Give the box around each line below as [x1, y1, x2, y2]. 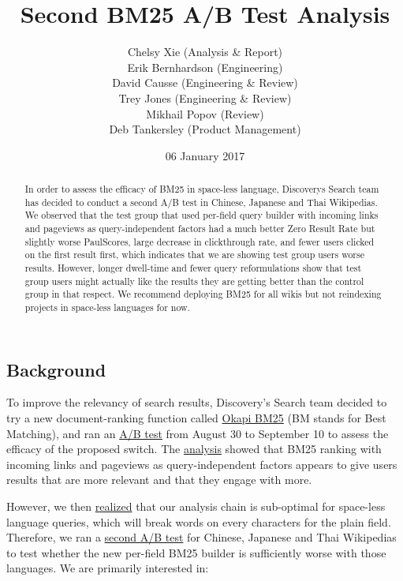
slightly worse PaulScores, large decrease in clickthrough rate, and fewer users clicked [24, 234, 375, 248]
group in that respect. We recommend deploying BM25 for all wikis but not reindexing [24, 287, 382, 301]
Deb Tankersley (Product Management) [109, 121, 301, 137]
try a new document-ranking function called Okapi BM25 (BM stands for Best [6, 410, 386, 426]
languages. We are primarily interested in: [6, 560, 209, 576]
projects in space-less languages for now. [24, 300, 190, 313]
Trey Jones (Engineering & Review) [118, 89, 292, 106]
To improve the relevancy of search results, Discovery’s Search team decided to [6, 394, 387, 410]
